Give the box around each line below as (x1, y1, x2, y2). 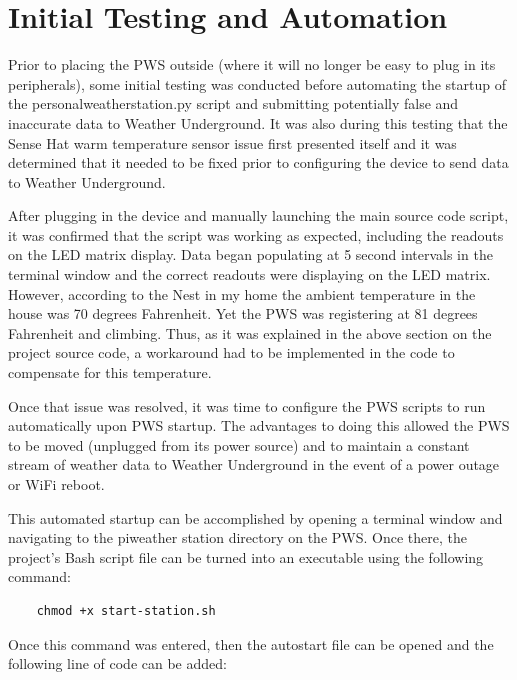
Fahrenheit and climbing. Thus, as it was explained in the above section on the (8, 322, 492, 343)
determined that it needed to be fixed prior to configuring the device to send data (8, 152, 509, 173)
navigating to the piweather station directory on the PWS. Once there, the (8, 527, 467, 548)
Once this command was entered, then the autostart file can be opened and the (8, 633, 494, 654)
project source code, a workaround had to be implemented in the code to (8, 342, 455, 363)
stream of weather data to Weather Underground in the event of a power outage (8, 454, 500, 475)
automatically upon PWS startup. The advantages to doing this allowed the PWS (8, 415, 510, 436)
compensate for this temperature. (8, 362, 212, 383)
